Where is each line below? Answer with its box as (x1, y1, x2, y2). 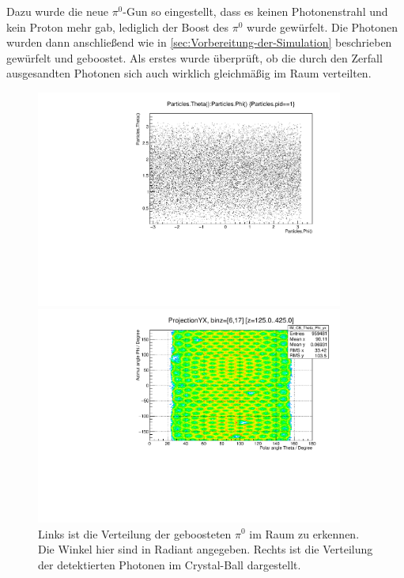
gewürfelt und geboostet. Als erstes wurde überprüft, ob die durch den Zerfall (6, 49, 383, 66)
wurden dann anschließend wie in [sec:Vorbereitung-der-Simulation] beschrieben (6, 34, 392, 51)
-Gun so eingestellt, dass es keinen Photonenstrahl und (123, 3, 388, 19)
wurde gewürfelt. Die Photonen (247, 18, 398, 35)
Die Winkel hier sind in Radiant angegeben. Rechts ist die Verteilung (38, 541, 373, 557)
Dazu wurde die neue (6, 3, 108, 19)
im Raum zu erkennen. (249, 525, 360, 542)
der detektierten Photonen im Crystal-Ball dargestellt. (38, 556, 301, 572)
